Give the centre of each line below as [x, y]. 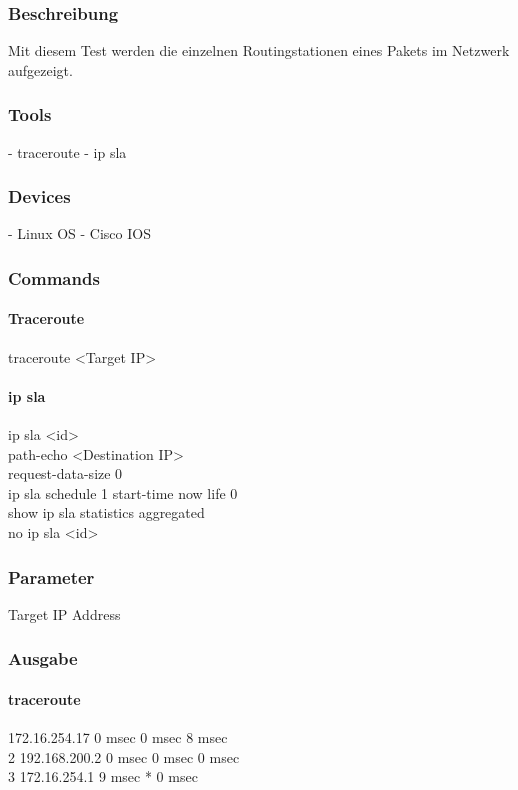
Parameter [51, 576]
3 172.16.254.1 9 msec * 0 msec [103, 776]
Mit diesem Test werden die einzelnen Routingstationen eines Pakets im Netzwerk [259, 50]
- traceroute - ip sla [67, 151]
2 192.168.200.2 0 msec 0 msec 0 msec [124, 756]
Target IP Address [64, 613]
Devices [39, 196]
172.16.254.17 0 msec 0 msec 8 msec [118, 737]
